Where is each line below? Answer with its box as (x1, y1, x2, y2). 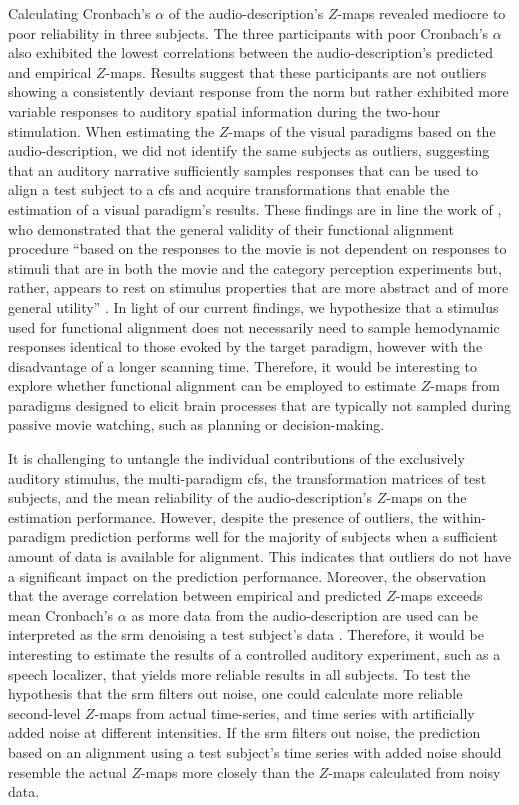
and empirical (8, 61, 92, 82)
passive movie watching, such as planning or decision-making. (8, 414, 385, 435)
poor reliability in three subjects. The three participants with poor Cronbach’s (8, 22, 489, 43)
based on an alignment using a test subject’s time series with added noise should (8, 741, 502, 762)
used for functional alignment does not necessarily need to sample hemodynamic (8, 316, 500, 337)
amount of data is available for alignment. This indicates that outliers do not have (8, 546, 512, 567)
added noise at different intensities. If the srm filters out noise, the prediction (8, 722, 481, 743)
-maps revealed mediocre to (337, 3, 506, 23)
